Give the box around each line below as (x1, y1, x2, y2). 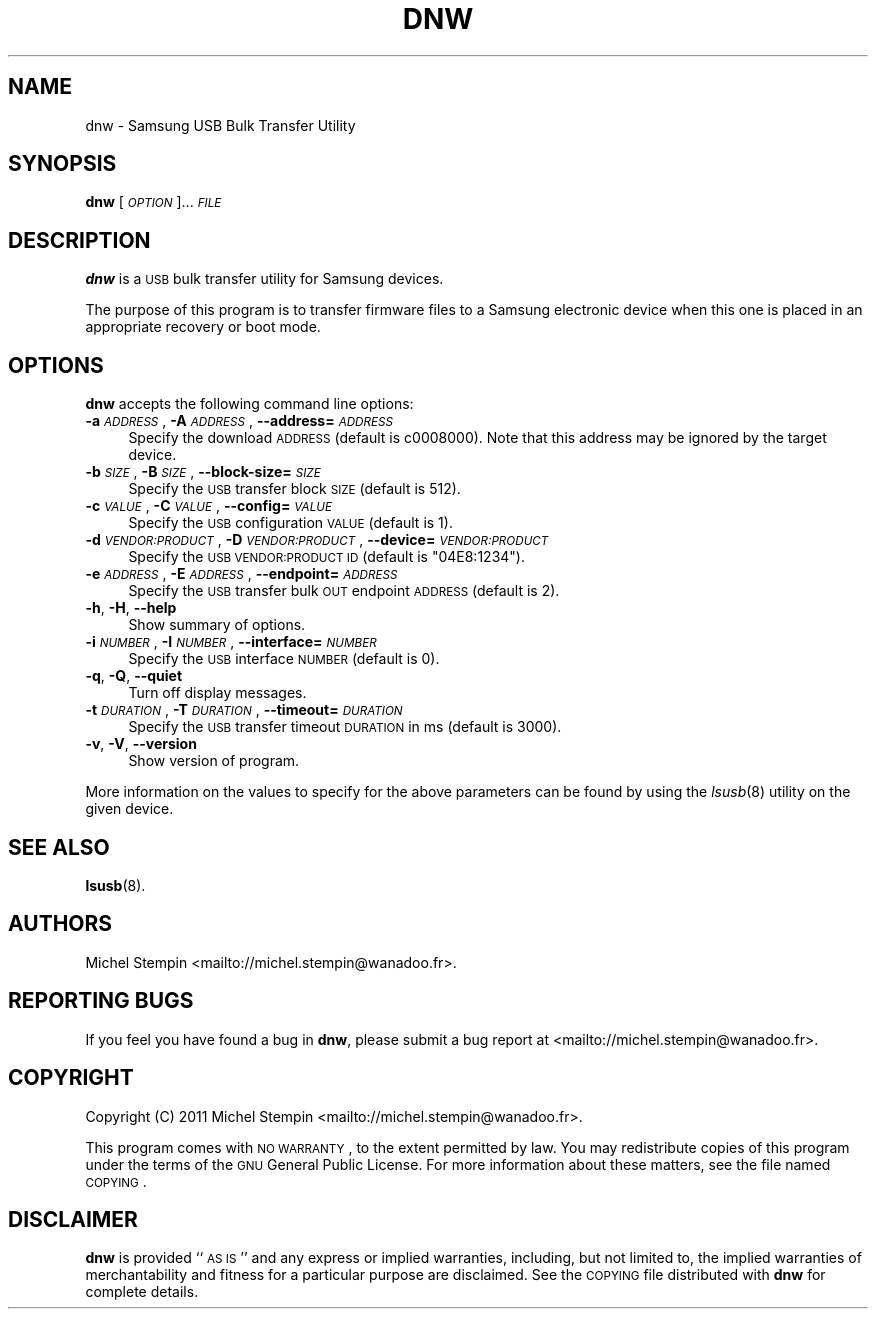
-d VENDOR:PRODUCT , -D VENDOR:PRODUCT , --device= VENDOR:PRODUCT (85, 531, 549, 549)
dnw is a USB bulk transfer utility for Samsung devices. (85, 270, 444, 288)
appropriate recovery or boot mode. (85, 318, 321, 336)
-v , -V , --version (85, 735, 197, 753)
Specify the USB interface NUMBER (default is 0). (128, 650, 440, 668)
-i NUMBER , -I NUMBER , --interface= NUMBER (85, 633, 377, 651)
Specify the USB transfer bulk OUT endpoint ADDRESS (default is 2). (128, 582, 560, 600)
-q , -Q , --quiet (85, 667, 183, 685)
